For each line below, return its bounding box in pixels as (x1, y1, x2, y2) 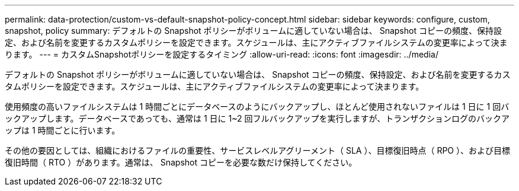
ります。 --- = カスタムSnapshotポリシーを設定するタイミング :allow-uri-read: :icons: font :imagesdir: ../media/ (5, 49, 438, 59)
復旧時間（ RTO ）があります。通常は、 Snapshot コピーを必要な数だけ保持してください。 (5, 157, 357, 167)
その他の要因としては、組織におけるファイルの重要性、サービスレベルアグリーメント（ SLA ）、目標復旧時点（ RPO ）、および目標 (5, 145, 511, 155)
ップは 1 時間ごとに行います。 (5, 125, 120, 135)
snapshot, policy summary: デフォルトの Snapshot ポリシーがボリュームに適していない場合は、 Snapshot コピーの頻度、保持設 (5, 26, 502, 36)
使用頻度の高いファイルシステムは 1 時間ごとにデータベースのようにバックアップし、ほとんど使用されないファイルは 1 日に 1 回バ (5, 101, 510, 112)
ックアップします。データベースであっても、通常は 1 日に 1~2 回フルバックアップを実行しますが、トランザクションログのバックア (5, 113, 510, 123)
